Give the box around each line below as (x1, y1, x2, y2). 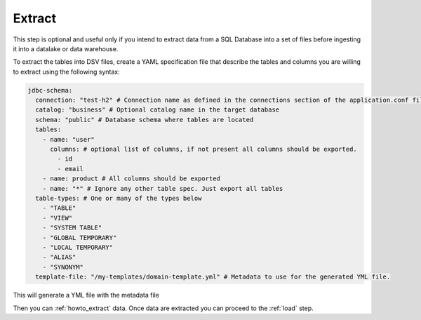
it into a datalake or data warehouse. (13, 44, 119, 53)
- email (57, 165, 84, 173)
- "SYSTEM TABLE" (42, 224, 102, 232)
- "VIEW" (42, 214, 73, 222)
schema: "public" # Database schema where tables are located (35, 116, 254, 124)
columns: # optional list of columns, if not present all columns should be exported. (50, 145, 357, 154)
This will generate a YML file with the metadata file (13, 291, 159, 300)
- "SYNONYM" (42, 263, 84, 271)
